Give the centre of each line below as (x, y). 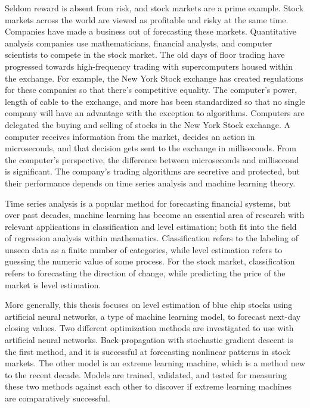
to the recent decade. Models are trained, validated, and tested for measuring (146, 374)
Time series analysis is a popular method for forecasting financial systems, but (148, 203)
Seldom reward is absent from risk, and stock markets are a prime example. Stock (154, 8)
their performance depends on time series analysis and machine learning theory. (150, 183)
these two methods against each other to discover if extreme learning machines (148, 386)
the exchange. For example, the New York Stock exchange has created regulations (154, 78)
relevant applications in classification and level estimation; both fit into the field (151, 226)
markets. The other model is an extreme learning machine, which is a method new (155, 363)
